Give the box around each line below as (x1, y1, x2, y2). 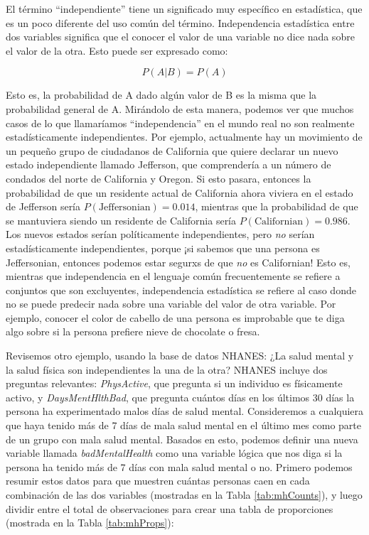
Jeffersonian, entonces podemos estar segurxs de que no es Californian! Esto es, (6, 254, 351, 269)
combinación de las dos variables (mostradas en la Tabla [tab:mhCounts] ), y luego (6, 487, 363, 502)
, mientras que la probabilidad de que (195, 199, 358, 214)
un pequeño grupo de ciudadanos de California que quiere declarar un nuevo (6, 143, 338, 158)
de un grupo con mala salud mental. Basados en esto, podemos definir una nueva (6, 431, 358, 446)
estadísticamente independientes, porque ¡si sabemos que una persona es (6, 240, 320, 255)
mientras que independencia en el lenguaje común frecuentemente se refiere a (6, 269, 341, 283)
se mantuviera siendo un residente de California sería (6, 212, 237, 227)
